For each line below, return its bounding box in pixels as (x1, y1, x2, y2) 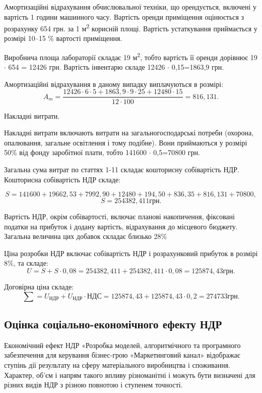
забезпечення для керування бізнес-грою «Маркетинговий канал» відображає (4, 350, 240, 360)
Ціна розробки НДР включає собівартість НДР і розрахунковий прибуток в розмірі (4, 248, 258, 258)
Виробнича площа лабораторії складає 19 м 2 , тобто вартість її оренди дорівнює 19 (4, 51, 257, 62)
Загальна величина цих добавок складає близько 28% (4, 231, 167, 241)
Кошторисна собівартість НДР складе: (4, 174, 121, 184)
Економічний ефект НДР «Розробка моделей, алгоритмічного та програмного (4, 339, 241, 350)
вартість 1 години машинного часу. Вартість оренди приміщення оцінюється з (4, 11, 244, 22)
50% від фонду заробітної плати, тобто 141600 (4, 147, 147, 158)
